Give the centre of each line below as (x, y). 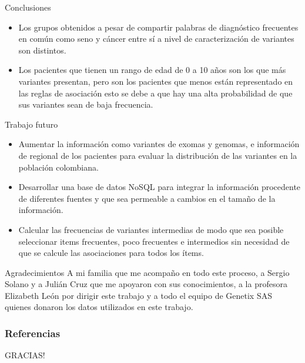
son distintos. (42, 50)
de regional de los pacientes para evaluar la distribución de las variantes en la (158, 155)
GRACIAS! (25, 355)
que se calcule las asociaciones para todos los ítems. (111, 253)
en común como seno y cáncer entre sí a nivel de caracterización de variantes (156, 39)
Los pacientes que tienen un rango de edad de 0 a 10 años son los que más (152, 70)
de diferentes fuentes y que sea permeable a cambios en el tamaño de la (147, 198)
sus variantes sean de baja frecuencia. (86, 104)
